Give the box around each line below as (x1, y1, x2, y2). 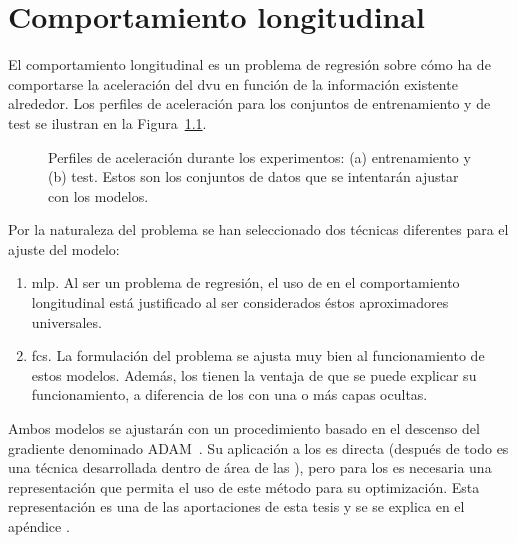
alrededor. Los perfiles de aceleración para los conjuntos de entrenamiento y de (8, 93, 491, 114)
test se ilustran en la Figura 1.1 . (8, 112, 207, 133)
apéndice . (8, 516, 70, 536)
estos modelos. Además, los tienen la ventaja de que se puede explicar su (31, 364, 477, 385)
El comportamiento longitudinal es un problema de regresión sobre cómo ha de (8, 54, 491, 75)
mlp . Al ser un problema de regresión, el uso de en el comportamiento (31, 272, 460, 293)
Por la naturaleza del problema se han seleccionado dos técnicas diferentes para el (8, 219, 509, 240)
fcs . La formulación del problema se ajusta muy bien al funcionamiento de (31, 345, 485, 366)
